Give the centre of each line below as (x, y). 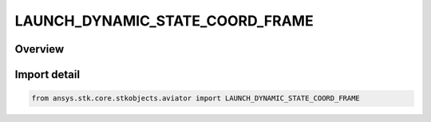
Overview (40, 49)
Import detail (47, 75)
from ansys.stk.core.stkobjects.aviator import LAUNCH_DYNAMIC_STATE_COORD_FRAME (196, 98)
